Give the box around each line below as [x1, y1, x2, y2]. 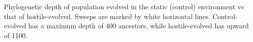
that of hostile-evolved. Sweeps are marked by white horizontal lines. [4, 11, 210, 21]
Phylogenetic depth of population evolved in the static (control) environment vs [4, 1, 244, 11]
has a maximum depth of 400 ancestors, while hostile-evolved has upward [28, 21, 249, 31]
